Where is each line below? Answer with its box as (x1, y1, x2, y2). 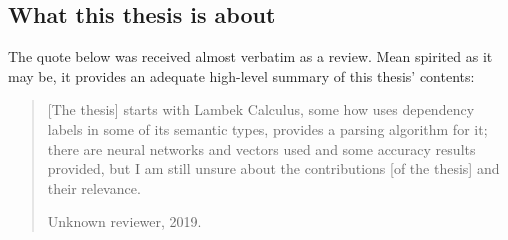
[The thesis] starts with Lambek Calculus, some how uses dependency (47, 99, 475, 120)
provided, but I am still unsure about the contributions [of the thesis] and (47, 158, 500, 179)
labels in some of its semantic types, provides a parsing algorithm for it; (47, 118, 488, 139)
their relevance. (47, 177, 141, 198)
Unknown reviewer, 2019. (47, 211, 202, 232)
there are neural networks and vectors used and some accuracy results (47, 138, 476, 159)
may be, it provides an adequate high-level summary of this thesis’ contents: (8, 65, 475, 86)
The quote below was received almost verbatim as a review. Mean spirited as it (8, 46, 493, 67)
